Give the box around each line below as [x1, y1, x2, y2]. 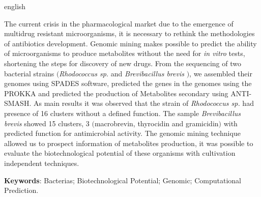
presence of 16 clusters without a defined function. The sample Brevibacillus [4, 107, 241, 118]
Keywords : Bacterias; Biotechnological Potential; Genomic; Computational [4, 175, 241, 185]
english [4, 1, 26, 11]
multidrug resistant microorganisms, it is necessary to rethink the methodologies [4, 28, 255, 39]
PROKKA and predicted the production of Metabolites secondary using [4, 88, 228, 98]
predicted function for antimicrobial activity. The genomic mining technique [4, 128, 241, 138]
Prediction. [4, 185, 39, 195]
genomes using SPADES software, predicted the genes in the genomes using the [4, 78, 252, 89]
